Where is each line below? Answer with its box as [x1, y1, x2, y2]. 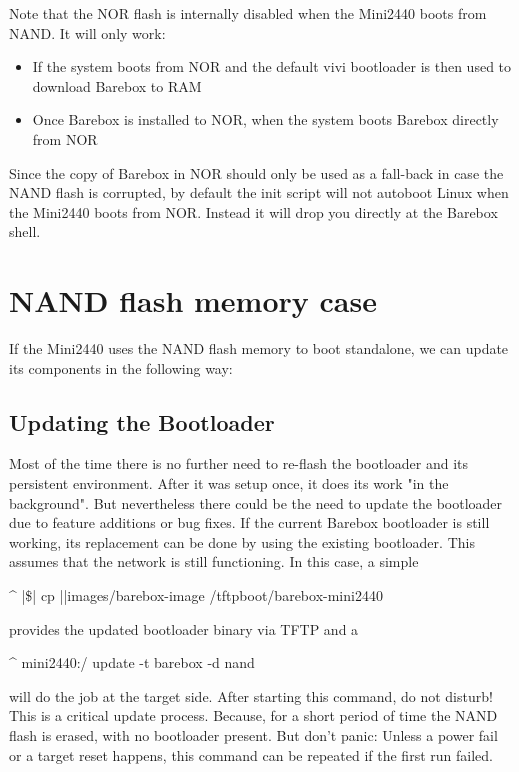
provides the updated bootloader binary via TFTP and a [9, 618, 359, 639]
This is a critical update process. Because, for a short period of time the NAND [9, 705, 498, 726]
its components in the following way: [9, 357, 233, 378]
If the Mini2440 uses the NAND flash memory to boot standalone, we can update [9, 338, 509, 359]
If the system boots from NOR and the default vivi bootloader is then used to [32, 56, 512, 77]
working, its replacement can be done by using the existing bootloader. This [9, 531, 475, 552]
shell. [9, 221, 41, 242]
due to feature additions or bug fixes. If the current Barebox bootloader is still [9, 512, 490, 533]
